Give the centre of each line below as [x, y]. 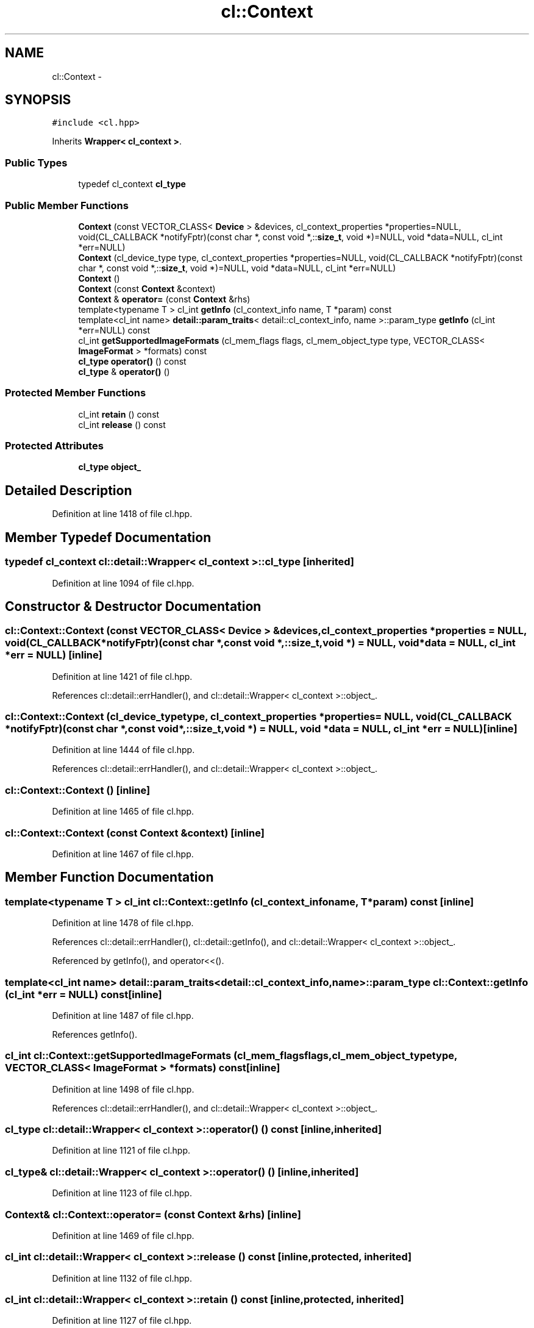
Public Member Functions [67, 205]
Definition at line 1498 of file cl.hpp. [123, 1089]
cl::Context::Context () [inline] [78, 790]
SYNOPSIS [38, 100]
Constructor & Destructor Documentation [133, 606]
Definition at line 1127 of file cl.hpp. [122, 1321]
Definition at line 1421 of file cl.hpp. [122, 676]
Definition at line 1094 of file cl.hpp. [123, 583]
